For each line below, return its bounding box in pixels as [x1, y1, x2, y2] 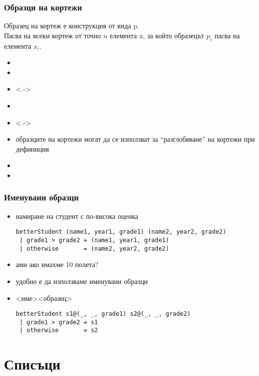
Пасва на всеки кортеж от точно [4, 30, 101, 40]
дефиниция [15, 143, 49, 154]
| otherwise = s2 [19, 327, 98, 334]
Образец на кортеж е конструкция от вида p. [4, 20, 139, 31]
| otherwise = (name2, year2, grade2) [19, 245, 169, 252]
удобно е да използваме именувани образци [15, 276, 148, 286]
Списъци [4, 354, 61, 374]
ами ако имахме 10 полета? [15, 259, 99, 270]
